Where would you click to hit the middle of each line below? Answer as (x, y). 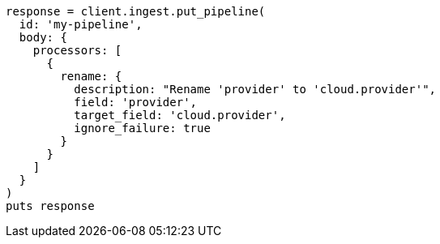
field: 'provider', (136, 102)
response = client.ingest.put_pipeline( (136, 11)
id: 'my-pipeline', (81, 24)
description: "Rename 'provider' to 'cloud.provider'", (255, 89)
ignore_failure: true (142, 128)
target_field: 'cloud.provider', (180, 115)
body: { (43, 37)
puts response (50, 206)
